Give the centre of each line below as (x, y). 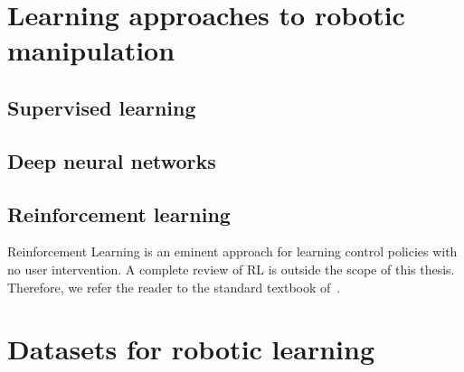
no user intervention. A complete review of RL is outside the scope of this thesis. (231, 269)
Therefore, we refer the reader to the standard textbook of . (174, 287)
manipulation (91, 50)
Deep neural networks (112, 160)
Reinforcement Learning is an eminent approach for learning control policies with (232, 251)
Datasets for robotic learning (191, 349)
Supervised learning (102, 107)
